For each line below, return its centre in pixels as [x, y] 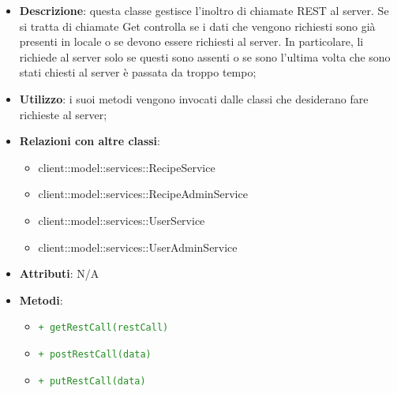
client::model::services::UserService [122, 220]
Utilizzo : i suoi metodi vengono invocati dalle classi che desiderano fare [194, 98]
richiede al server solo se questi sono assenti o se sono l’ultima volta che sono [205, 56]
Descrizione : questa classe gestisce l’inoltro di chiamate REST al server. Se [204, 10]
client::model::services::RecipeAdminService [143, 194]
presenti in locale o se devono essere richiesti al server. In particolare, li [191, 41]
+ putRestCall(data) [92, 381]
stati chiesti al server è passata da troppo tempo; [138, 72]
